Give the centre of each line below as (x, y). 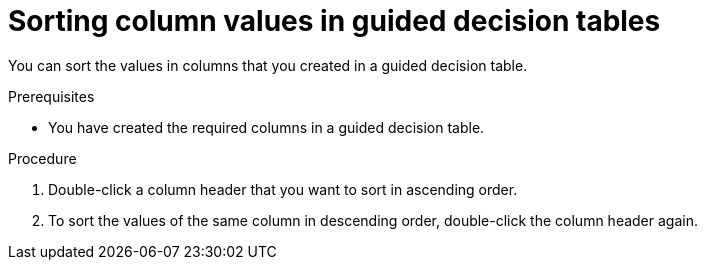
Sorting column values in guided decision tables (334, 21)
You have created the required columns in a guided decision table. (266, 127)
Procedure (42, 158)
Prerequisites (51, 96)
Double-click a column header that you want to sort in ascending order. (283, 189)
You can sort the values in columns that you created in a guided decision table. (268, 65)
